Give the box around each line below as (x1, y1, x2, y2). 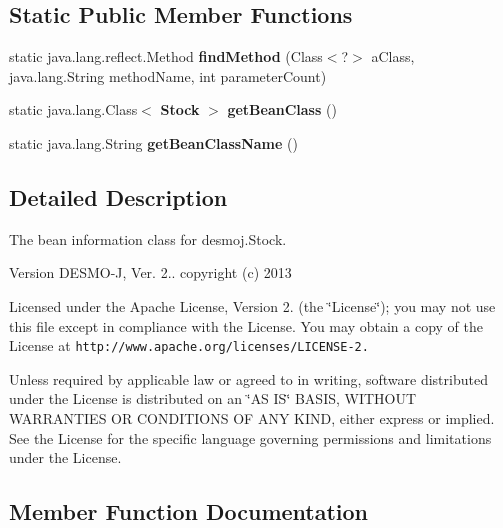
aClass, (371, 46, 415, 67)
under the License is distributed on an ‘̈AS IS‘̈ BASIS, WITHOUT (9, 388, 417, 409)
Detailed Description (9, 181, 228, 212)
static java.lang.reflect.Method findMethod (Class (9, 46, 323, 67)
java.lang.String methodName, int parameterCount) (9, 65, 327, 86)
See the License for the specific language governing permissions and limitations (9, 427, 492, 448)
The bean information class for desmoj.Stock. (9, 228, 287, 249)
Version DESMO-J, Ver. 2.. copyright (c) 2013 (9, 262, 292, 283)
